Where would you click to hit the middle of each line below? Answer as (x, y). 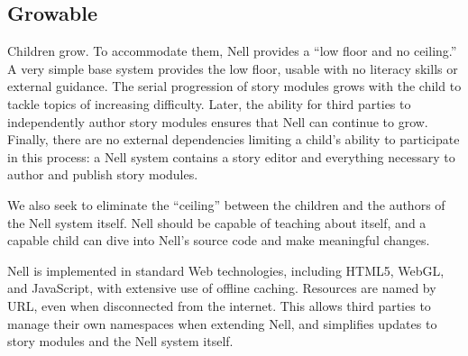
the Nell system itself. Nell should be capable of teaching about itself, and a (217, 222)
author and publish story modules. (103, 174)
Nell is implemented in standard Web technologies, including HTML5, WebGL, (226, 270)
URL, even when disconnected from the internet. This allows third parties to (219, 305)
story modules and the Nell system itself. (120, 341)
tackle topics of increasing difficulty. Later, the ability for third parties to (209, 103)
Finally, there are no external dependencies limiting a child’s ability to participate (234, 139)
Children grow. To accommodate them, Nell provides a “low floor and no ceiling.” (232, 51)
